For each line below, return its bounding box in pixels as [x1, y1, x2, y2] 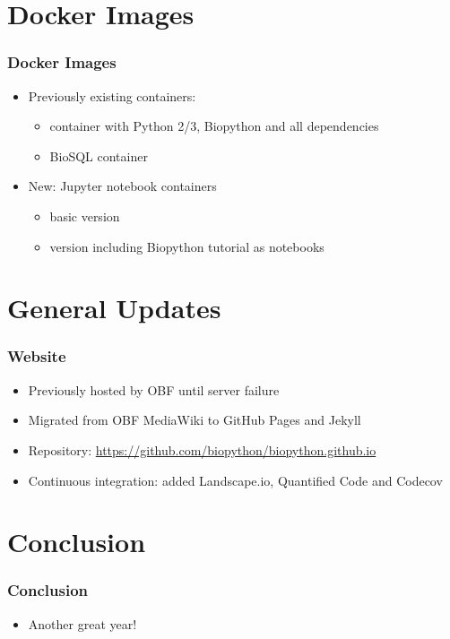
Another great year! [28, 614, 137, 633]
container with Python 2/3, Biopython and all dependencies [49, 117, 379, 135]
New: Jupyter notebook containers [28, 177, 217, 195]
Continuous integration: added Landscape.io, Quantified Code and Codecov [28, 471, 443, 489]
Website [7, 345, 66, 367]
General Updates [7, 289, 221, 326]
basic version [49, 206, 120, 225]
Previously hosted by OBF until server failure [28, 380, 280, 399]
